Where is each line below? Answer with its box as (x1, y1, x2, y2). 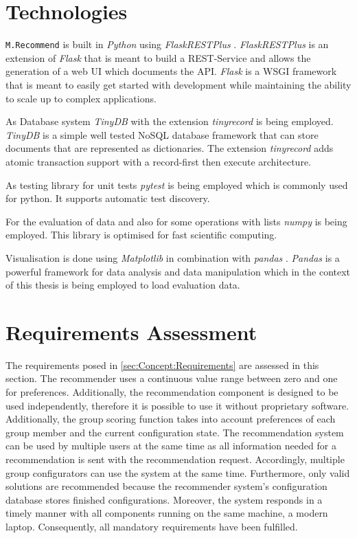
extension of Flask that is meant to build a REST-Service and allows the (5, 50, 311, 65)
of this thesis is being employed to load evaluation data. (5, 278, 240, 292)
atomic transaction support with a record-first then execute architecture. (5, 154, 312, 168)
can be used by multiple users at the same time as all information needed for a (5, 438, 336, 453)
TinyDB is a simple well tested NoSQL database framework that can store (5, 127, 319, 142)
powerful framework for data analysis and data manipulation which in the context (5, 264, 351, 278)
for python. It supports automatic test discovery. (5, 191, 210, 205)
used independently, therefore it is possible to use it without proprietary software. (5, 398, 349, 412)
